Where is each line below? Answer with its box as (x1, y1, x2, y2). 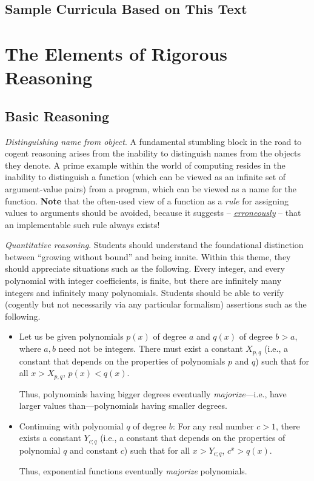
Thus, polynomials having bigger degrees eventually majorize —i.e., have (19, 387, 287, 400)
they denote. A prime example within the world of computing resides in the (5, 158, 286, 171)
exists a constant (19, 431, 81, 444)
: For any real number (172, 419, 254, 432)
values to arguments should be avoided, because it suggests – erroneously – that (5, 206, 301, 219)
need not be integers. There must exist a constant (58, 342, 243, 355)
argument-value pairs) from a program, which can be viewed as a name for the (5, 182, 297, 195)
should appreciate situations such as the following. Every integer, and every (5, 262, 285, 275)
